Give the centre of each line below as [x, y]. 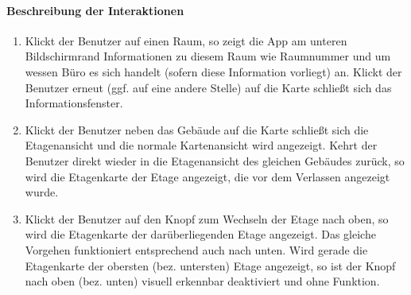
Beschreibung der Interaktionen [95, 10]
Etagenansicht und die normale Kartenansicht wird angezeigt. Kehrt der [201, 145]
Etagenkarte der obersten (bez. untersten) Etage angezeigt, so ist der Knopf [210, 265]
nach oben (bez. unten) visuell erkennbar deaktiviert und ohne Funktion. [202, 281]
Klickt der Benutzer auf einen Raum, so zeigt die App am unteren [186, 40]
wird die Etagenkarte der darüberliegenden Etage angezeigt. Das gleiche [200, 234]
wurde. [42, 192]
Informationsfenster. [74, 103]
